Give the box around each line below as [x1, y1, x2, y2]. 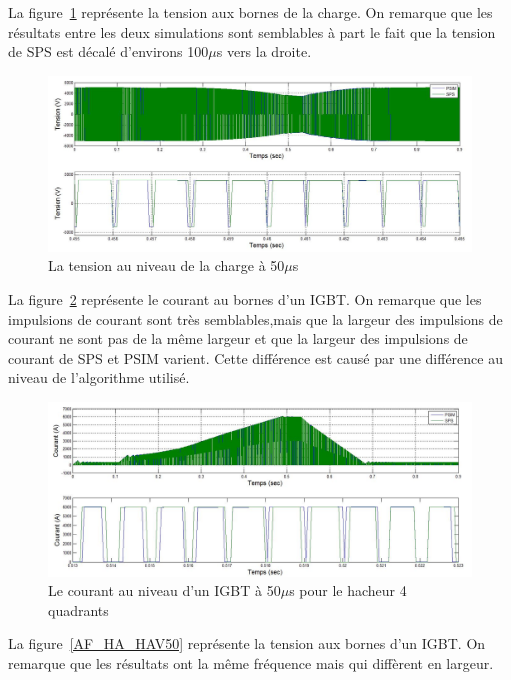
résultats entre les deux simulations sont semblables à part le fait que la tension [8, 21, 496, 42]
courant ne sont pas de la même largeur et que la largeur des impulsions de [8, 328, 468, 349]
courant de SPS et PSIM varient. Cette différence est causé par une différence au [8, 347, 503, 368]
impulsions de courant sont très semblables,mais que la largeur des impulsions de [8, 308, 503, 329]
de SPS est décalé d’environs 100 [8, 41, 209, 62]
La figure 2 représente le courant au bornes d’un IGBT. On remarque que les [8, 288, 482, 309]
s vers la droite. [216, 41, 312, 62]
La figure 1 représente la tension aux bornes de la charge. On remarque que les [8, 2, 493, 22]
